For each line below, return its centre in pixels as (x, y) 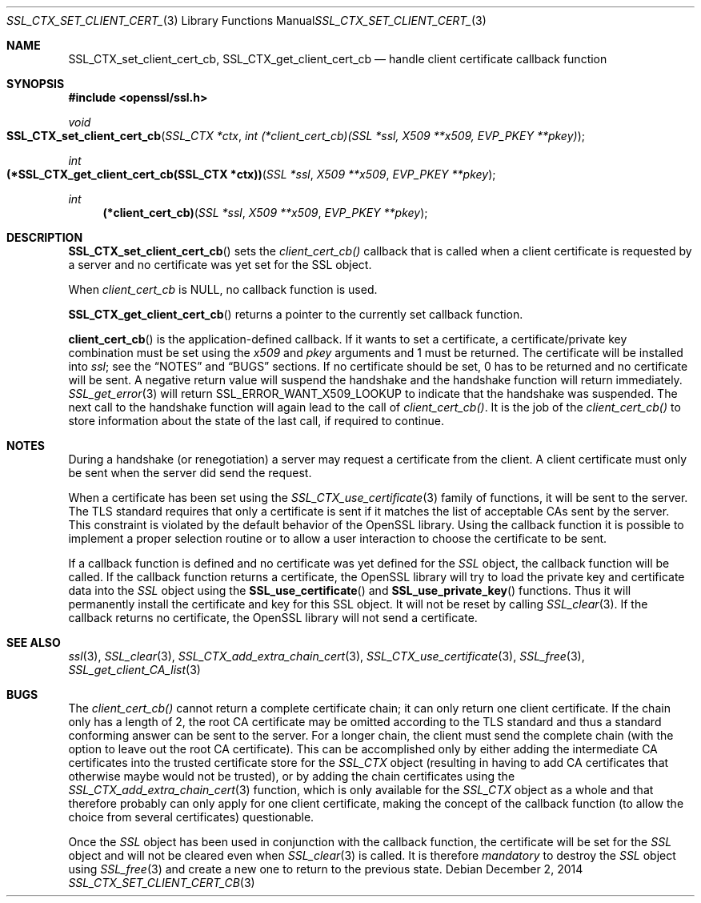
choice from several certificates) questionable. (191, 817)
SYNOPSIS (36, 84)
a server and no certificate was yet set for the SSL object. (220, 265)
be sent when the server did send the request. (190, 473)
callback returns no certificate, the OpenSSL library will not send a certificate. (273, 618)
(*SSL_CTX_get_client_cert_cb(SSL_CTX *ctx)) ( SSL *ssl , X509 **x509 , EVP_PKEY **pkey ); (251, 174)
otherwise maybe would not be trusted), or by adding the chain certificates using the (292, 776)
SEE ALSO (34, 642)
